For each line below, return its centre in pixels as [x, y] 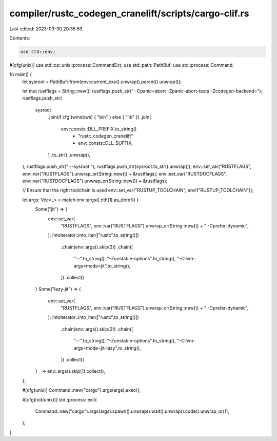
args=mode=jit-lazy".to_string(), [107, 348]
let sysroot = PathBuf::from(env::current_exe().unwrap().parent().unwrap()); [102, 82]
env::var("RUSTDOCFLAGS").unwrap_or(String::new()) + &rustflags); [95, 181]
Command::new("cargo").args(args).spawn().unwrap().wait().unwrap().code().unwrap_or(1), [132, 411]
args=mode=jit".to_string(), [102, 266]
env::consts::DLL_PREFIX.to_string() [99, 129]
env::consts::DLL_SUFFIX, [105, 143]
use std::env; [38, 52]
